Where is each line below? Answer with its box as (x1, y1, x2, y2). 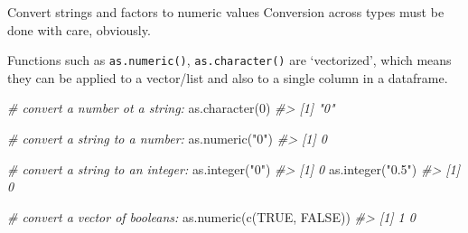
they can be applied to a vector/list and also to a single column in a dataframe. (7, 68, 448, 87)
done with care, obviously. (7, 20, 151, 39)
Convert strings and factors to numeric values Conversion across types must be (7, 3, 445, 21)
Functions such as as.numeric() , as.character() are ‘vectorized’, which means (7, 51, 452, 70)
